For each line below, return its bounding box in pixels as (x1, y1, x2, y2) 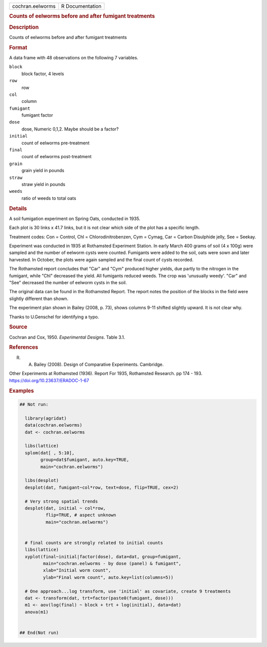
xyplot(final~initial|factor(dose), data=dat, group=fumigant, (25, 554, 181, 560)
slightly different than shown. (9, 296, 69, 302)
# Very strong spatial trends (25, 498, 98, 504)
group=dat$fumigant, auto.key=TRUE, (40, 457, 130, 463)
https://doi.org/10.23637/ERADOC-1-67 (9, 377, 89, 383)
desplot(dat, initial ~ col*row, (25, 505, 106, 511)
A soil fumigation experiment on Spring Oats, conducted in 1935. (9, 216, 140, 221)
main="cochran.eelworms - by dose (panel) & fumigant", (43, 561, 181, 566)
